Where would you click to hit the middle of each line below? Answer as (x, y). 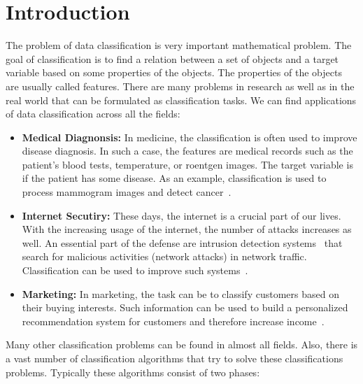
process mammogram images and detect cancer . (127, 192)
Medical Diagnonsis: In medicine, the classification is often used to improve (190, 137)
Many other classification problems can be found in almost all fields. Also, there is (182, 344)
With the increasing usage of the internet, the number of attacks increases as (187, 229)
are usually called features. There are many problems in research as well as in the (180, 86)
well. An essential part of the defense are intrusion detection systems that (182, 242)
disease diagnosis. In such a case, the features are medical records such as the (187, 151)
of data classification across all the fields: (93, 114)
